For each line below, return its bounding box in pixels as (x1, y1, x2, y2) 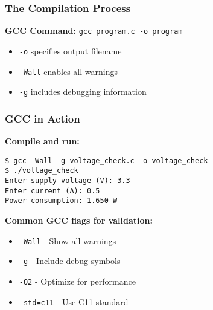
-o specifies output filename (19, 44, 122, 57)
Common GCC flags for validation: (5, 213, 153, 226)
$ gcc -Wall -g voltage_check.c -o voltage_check (5, 156, 208, 165)
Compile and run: (5, 135, 80, 147)
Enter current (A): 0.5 (5, 186, 100, 195)
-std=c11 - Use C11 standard (19, 295, 129, 308)
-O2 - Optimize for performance (19, 274, 136, 287)
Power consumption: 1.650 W (5, 196, 118, 205)
